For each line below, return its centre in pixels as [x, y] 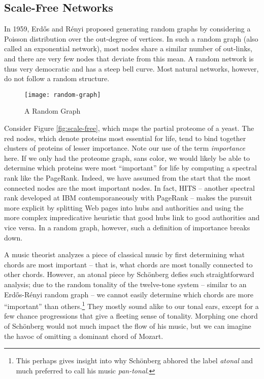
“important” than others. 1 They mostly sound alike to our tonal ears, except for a [131, 305]
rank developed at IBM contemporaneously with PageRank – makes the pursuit [128, 198]
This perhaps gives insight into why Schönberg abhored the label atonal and [134, 360]
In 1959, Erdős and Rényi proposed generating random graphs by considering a [127, 29]
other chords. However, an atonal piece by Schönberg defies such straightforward [129, 274]
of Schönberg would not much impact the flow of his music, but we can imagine [128, 325]
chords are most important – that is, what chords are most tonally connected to [128, 264]
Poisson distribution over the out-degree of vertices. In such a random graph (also [131, 38]
